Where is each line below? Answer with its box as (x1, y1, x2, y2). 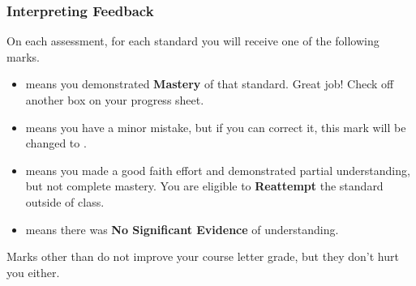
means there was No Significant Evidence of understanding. (25, 220, 339, 237)
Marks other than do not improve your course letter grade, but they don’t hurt (6, 248, 399, 265)
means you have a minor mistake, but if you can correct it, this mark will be (25, 118, 406, 135)
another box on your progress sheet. (25, 92, 204, 108)
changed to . (25, 134, 87, 152)
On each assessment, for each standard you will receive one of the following (6, 32, 380, 49)
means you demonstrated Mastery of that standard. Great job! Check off (25, 75, 394, 92)
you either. (6, 263, 60, 280)
